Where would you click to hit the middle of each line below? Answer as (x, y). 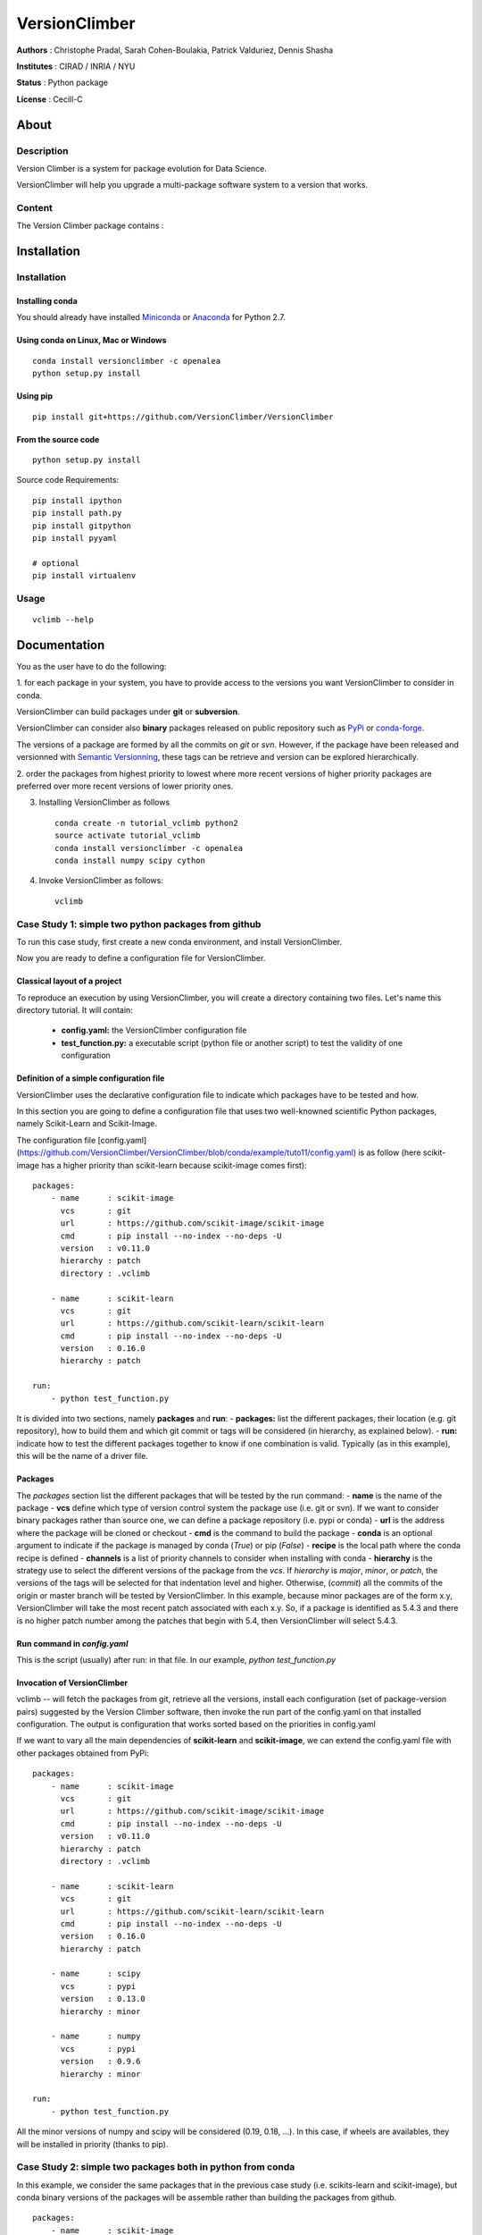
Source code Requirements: (68, 480)
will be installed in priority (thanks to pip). (92, 2144)
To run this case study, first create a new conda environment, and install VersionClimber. (179, 941)
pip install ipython (77, 500)
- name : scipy (96, 1974)
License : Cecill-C (50, 99)
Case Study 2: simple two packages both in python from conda (156, 2167)
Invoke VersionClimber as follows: (101, 881)
